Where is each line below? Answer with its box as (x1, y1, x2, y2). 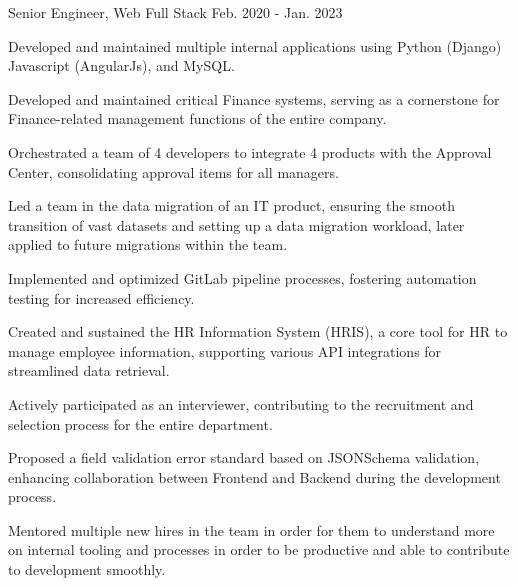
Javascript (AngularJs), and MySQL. (8, 55, 235, 76)
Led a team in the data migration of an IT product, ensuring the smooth (8, 195, 455, 216)
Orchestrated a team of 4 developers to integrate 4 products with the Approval (8, 141, 492, 162)
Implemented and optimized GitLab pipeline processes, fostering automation (8, 267, 477, 288)
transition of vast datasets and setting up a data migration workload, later (8, 214, 465, 235)
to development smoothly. (8, 559, 166, 580)
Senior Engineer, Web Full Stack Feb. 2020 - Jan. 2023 (8, 2, 343, 22)
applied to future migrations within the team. (8, 234, 288, 255)
